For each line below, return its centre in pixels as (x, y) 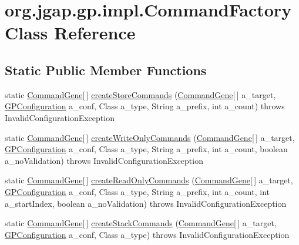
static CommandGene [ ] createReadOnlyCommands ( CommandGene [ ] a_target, (149, 180)
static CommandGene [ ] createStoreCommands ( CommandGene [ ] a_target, (140, 94)
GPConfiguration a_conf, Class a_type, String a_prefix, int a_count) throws (145, 106)
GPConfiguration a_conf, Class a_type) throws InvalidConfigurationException (147, 234)
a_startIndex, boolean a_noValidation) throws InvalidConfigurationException (146, 203)
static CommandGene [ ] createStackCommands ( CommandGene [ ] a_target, (141, 223)
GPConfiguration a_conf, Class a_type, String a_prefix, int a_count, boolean (146, 149)
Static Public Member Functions (106, 70)
